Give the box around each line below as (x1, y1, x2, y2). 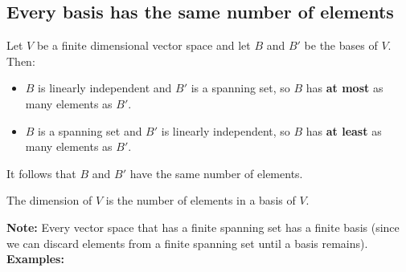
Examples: (6, 250, 64, 267)
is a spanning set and (38, 122, 142, 139)
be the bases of (304, 37, 378, 54)
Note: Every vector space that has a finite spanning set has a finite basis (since (6, 218, 400, 235)
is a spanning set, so (191, 79, 290, 96)
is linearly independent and (38, 79, 172, 96)
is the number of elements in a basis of (105, 192, 296, 209)
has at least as (306, 122, 382, 139)
